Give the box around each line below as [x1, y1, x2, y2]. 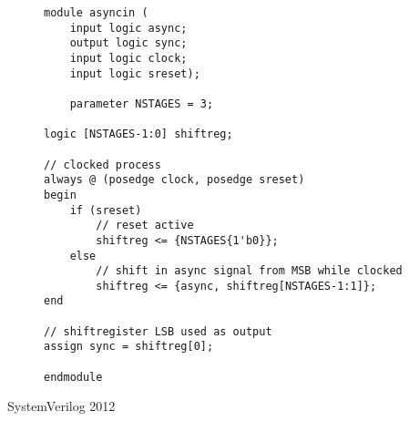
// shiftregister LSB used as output [44, 324, 272, 338]
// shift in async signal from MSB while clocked [96, 264, 403, 278]
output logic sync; [69, 36, 188, 50]
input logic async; [69, 21, 188, 35]
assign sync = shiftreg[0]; [44, 340, 214, 354]
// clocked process [44, 158, 161, 171]
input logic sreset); [69, 67, 200, 80]
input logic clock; [69, 51, 188, 65]
